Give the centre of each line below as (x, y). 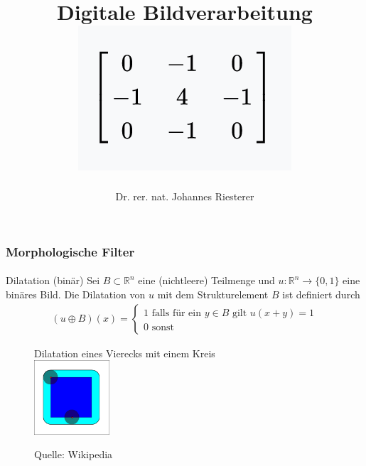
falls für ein (177, 313)
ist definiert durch (321, 294)
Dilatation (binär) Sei (53, 280)
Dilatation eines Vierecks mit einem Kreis (125, 353)
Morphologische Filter (70, 251)
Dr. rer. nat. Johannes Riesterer (185, 196)
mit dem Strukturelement (213, 294)
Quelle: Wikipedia (74, 454)
